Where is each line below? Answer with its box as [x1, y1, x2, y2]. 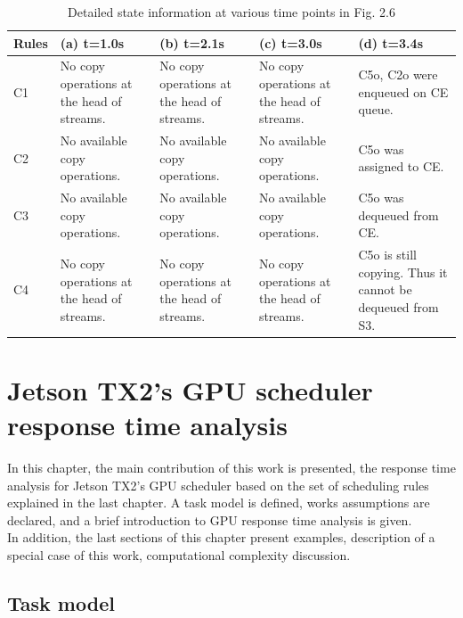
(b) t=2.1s [159, 33, 224, 52]
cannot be [358, 280, 412, 299]
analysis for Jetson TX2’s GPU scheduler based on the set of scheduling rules [7, 475, 429, 494]
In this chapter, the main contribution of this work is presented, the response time [7, 457, 456, 476]
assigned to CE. [358, 157, 444, 176]
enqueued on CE [358, 82, 449, 101]
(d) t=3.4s [358, 33, 423, 52]
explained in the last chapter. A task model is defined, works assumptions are [7, 493, 430, 512]
